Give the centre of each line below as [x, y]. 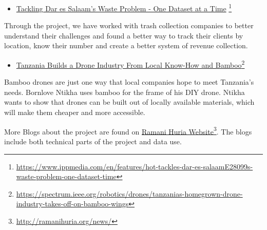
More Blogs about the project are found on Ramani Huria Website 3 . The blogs [128, 130]
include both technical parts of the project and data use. [93, 141]
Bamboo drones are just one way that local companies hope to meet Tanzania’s [129, 82]
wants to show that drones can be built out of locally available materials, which [129, 102]
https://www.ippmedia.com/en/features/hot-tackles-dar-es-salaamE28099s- [135, 166]
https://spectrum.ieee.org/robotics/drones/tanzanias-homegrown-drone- [129, 193]
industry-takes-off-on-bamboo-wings [72, 204]
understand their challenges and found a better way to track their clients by [124, 35]
